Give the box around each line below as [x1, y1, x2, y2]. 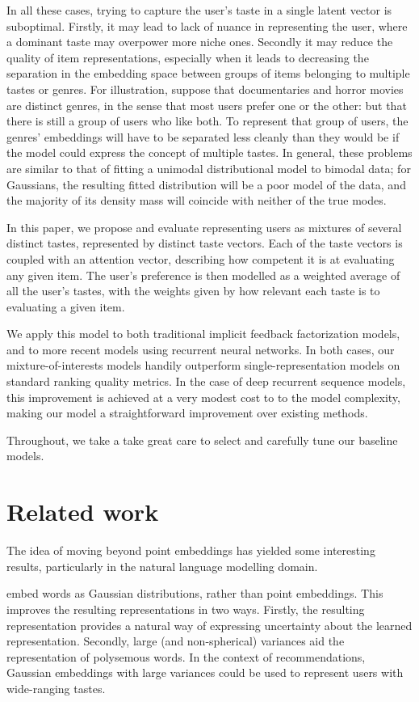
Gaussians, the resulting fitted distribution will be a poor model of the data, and [6, 175, 406, 192]
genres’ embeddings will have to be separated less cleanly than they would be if [6, 128, 400, 145]
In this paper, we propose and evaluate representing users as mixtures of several [6, 218, 402, 235]
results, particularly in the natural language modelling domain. [6, 557, 318, 574]
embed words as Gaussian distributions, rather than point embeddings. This [6, 585, 383, 602]
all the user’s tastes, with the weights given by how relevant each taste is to [6, 282, 380, 299]
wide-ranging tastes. [6, 679, 106, 696]
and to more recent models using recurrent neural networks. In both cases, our [6, 340, 395, 357]
